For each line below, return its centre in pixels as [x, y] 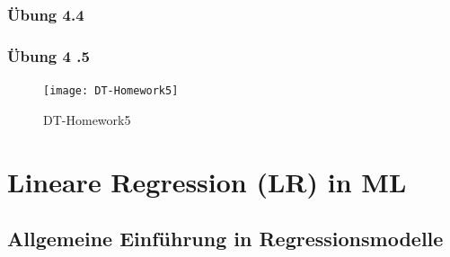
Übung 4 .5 [49, 55]
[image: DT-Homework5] [111, 91]
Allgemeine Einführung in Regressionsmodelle [225, 239]
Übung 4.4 [46, 14]
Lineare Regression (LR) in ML [207, 181]
